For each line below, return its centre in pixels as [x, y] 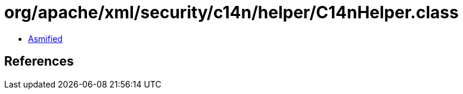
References [39, 61]
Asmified [46, 38]
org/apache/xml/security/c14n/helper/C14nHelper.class [231, 12]
